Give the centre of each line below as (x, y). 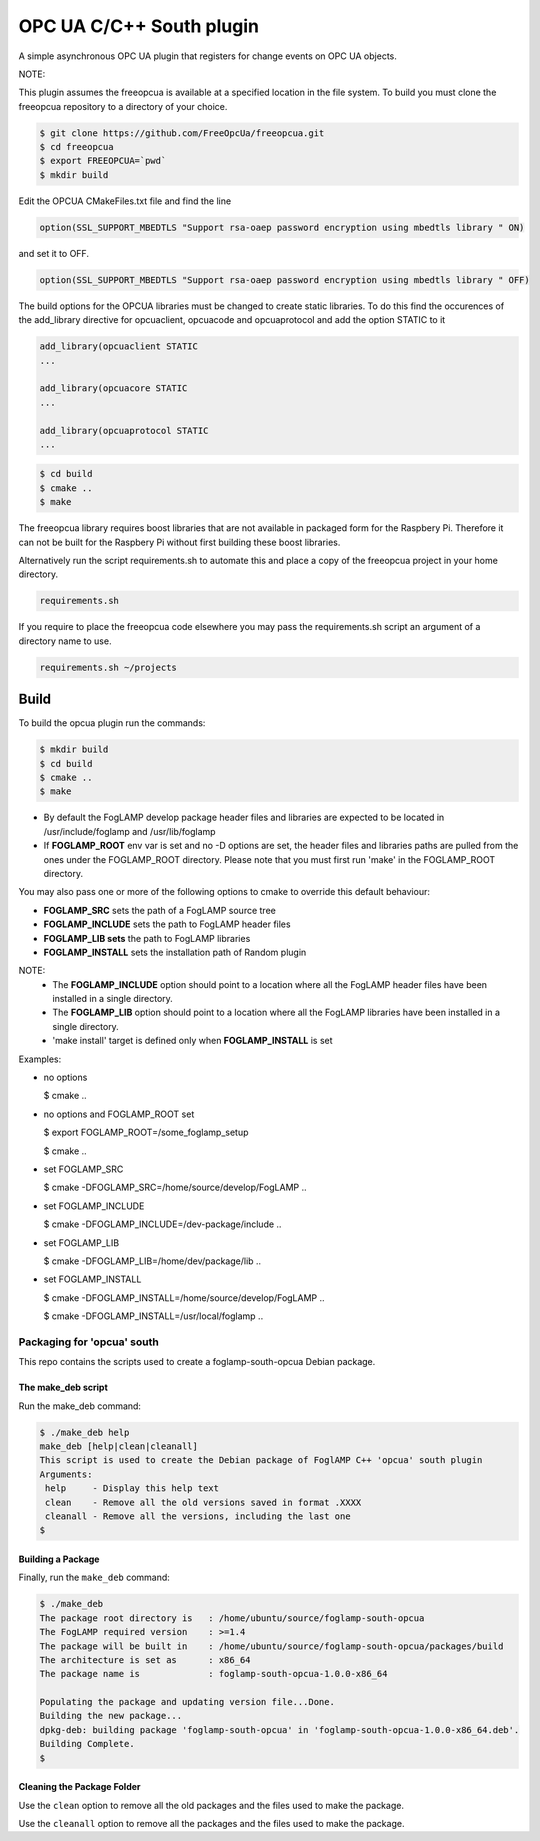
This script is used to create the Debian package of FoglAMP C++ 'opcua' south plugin (261, 1460)
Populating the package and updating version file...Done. (187, 1702)
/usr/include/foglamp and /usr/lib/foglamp (129, 831)
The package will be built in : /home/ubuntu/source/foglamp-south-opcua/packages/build (271, 1646)
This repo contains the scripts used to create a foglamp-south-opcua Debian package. (197, 1362)
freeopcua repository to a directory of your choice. (123, 106)
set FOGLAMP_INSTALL (92, 1279)
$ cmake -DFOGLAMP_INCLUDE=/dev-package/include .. (162, 1224)
